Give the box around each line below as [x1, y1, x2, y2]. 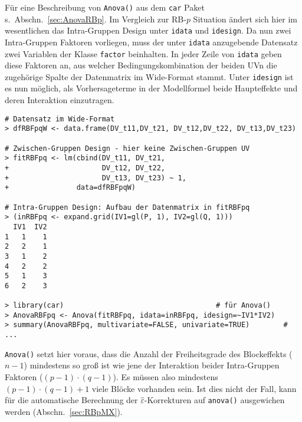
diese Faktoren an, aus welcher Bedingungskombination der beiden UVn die [5, 59, 277, 71]
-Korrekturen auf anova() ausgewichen [144, 394, 285, 406]
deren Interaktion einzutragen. [5, 94, 114, 106]
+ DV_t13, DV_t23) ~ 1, [5, 173, 186, 182]
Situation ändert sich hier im [193, 12, 297, 25]
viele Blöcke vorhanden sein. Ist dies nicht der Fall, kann [91, 382, 297, 394]
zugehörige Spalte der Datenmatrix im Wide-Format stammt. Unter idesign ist [5, 70, 294, 83]
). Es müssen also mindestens [113, 371, 218, 383]
